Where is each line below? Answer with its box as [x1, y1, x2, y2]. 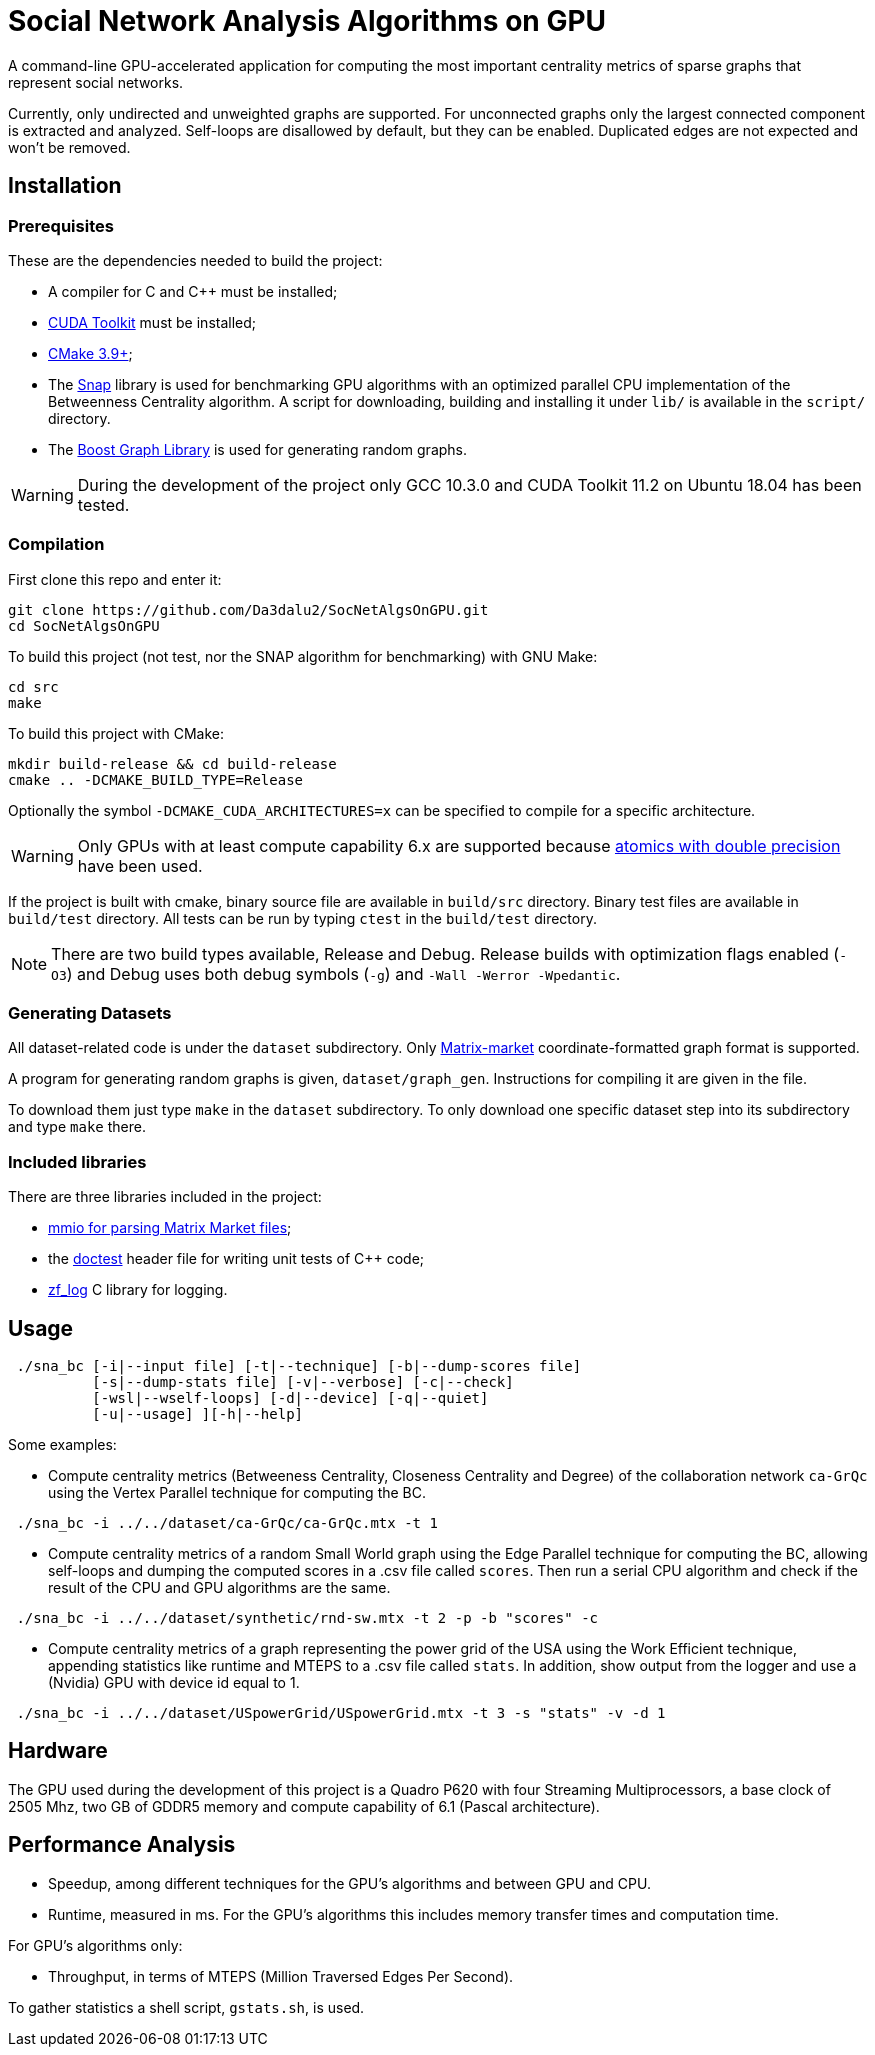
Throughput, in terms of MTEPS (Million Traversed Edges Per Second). [48, 1967, 514, 1985]
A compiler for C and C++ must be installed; [48, 282, 338, 300]
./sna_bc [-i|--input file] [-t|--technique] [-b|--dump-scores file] [16, 1358, 582, 1375]
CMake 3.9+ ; [48, 344, 133, 362]
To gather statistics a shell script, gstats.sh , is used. [8, 1998, 365, 2016]
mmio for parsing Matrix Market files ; [48, 1219, 292, 1237]
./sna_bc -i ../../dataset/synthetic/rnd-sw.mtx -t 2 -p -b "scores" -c [16, 1610, 599, 1627]
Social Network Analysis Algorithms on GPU [8, 4, 607, 38]
